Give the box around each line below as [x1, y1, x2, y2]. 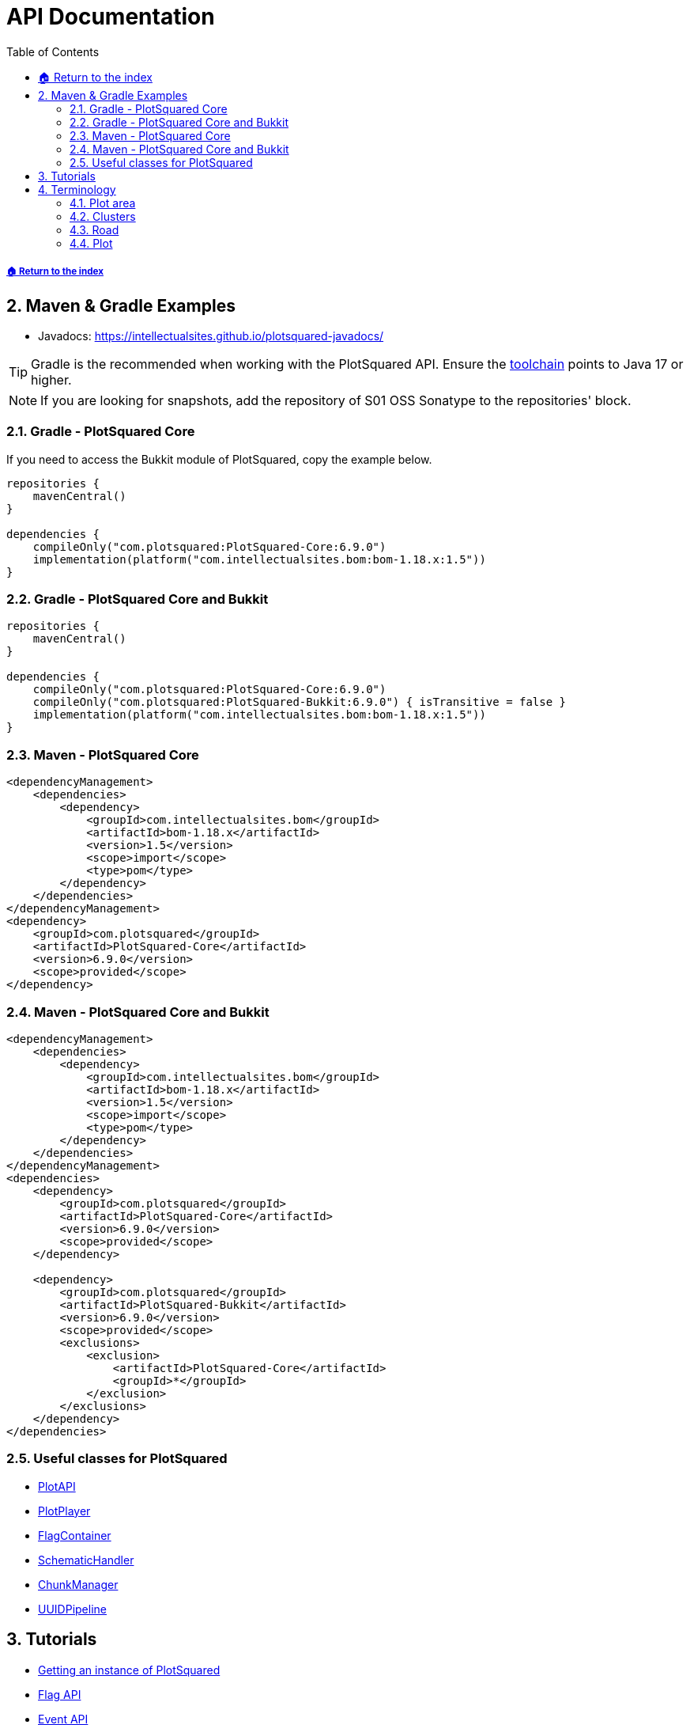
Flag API [38, 1687, 81, 1701]
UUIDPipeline [38, 1602, 107, 1616]
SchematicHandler [38, 1552, 134, 1567]
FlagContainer [38, 1528, 111, 1542]
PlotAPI [38, 1479, 76, 1493]
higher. [31, 371, 72, 388]
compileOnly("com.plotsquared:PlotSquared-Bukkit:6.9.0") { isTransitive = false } [32, 696, 567, 709]
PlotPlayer [38, 1503, 91, 1518]
